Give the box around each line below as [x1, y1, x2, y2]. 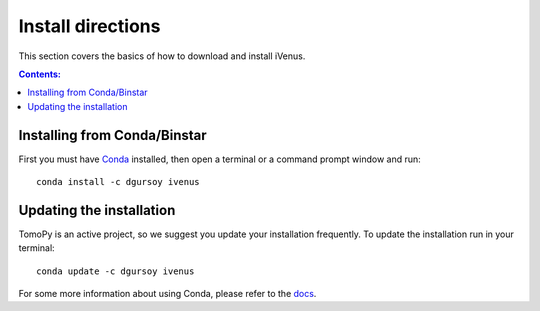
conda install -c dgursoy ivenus [36, 176, 200, 188]
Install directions [18, 15, 161, 37]
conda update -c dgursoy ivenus [36, 265, 195, 277]
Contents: [18, 68, 62, 80]
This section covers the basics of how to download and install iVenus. [18, 50, 306, 62]
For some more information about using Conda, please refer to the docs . [18, 288, 317, 300]
